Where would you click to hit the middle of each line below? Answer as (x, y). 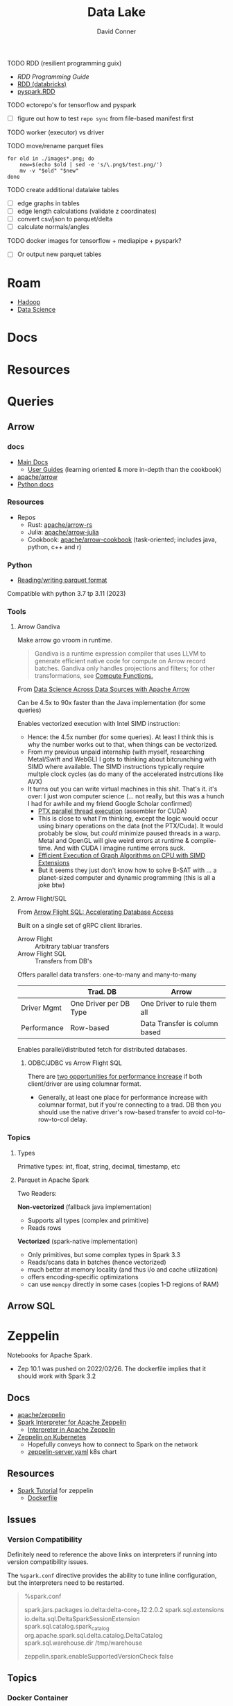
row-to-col (53, 1120)
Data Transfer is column (179, 1024)
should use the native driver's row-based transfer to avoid (121, 1112)
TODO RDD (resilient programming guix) (64, 63)
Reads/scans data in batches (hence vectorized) (97, 1262)
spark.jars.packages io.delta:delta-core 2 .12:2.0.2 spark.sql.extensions (124, 1611)
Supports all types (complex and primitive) (88, 1220)
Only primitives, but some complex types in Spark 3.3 (104, 1254)
